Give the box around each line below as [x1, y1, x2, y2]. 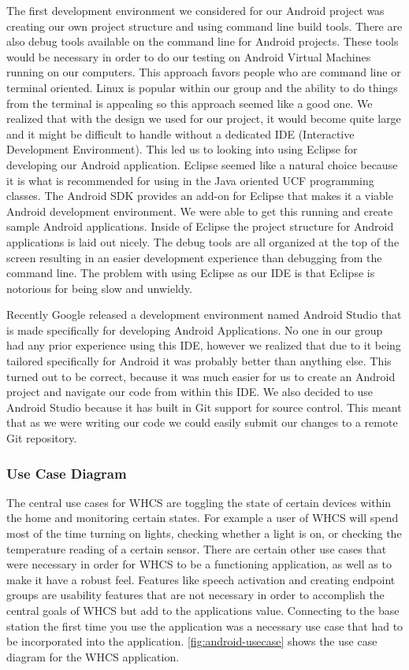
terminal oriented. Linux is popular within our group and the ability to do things [6, 79, 398, 95]
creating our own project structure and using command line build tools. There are [6, 17, 403, 34]
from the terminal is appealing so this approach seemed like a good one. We [6, 94, 373, 111]
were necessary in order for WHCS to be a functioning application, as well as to [6, 556, 392, 572]
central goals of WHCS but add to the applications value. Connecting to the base [6, 602, 400, 618]
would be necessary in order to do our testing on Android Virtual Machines [6, 48, 371, 65]
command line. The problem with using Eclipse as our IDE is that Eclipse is [6, 265, 375, 281]
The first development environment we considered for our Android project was [6, 2, 385, 18]
